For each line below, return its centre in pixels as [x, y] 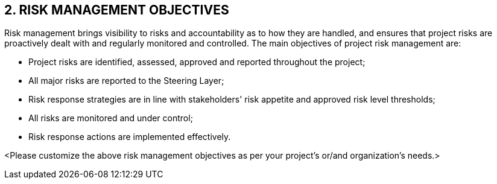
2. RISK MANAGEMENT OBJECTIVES [117, 10]
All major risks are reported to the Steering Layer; [126, 81]
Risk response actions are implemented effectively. [130, 137]
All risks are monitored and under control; [111, 118]
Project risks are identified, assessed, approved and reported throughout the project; [197, 62]
